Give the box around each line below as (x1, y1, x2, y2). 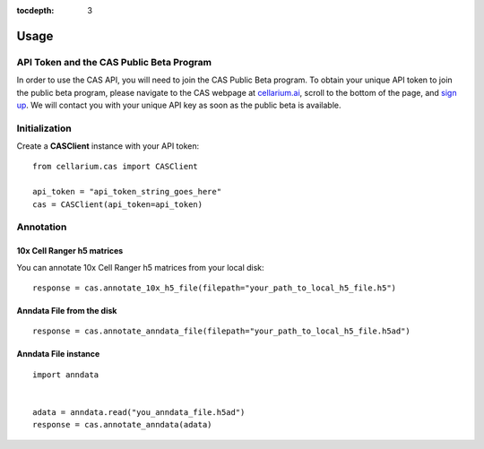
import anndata (32, 369, 99, 380)
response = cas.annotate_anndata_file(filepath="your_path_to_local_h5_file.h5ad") (32, 326, 411, 336)
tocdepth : (16, 5, 55, 15)
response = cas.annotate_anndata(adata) (32, 419, 212, 430)
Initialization (16, 122, 72, 134)
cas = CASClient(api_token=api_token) (32, 199, 203, 210)
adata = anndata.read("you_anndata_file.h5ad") (32, 407, 246, 417)
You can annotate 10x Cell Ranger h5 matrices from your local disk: (16, 262, 264, 272)
